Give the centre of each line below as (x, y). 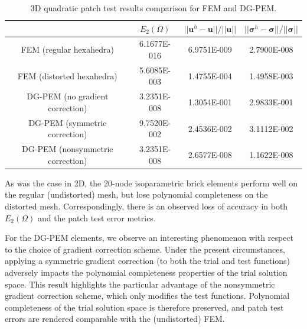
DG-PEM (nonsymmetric (68, 149)
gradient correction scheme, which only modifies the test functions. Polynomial (147, 296)
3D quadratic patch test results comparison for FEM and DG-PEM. (153, 8)
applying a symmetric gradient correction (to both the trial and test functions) (148, 261)
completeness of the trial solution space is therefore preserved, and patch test (144, 307)
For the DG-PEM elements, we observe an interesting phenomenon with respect (149, 238)
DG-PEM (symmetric (68, 122)
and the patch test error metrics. (97, 217)
